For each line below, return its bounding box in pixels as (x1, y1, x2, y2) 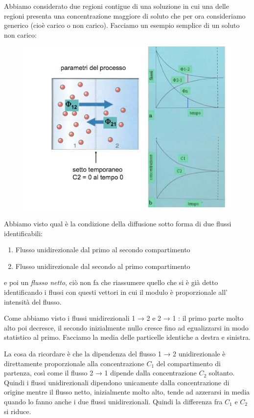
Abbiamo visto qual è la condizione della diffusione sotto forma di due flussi (4, 219, 231, 229)
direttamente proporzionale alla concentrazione (4, 358, 144, 368)
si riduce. (4, 406, 31, 416)
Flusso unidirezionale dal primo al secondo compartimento (15, 244, 190, 255)
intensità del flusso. (4, 296, 62, 307)
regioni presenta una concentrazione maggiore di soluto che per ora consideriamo (4, 10, 246, 21)
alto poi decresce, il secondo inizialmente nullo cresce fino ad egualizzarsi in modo (4, 322, 249, 332)
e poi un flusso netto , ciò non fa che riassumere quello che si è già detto (4, 277, 218, 287)
